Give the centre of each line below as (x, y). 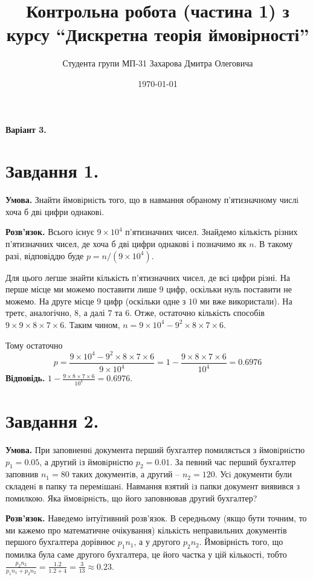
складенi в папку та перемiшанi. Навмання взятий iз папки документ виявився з (153, 486)
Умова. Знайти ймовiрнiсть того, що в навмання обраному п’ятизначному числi (152, 200)
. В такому (273, 243)
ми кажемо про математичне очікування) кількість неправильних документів (146, 530)
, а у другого (157, 542)
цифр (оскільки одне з (145, 301)
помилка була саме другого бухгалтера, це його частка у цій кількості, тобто (146, 554)
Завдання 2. (52, 421)
